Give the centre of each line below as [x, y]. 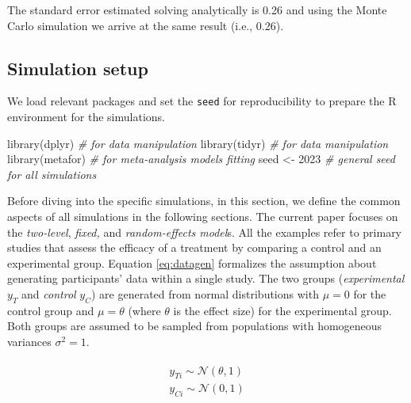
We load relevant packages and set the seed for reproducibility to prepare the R [202, 101]
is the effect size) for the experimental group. [282, 310]
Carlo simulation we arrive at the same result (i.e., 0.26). [146, 25]
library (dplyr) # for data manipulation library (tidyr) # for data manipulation [198, 143]
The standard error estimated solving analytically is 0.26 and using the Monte [197, 10]
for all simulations [52, 174]
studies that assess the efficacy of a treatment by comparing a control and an [194, 247]
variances [29, 341]
